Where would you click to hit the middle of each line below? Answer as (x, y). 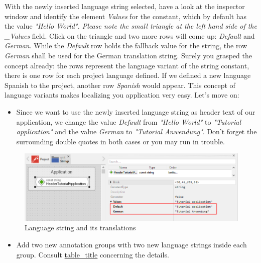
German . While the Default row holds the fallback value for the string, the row (126, 46)
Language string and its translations (80, 228)
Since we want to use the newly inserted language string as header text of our (136, 111)
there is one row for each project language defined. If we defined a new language (128, 75)
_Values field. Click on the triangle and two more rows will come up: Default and (130, 35)
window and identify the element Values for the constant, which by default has (126, 16)
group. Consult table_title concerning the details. (93, 254)
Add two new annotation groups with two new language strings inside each (132, 244)
